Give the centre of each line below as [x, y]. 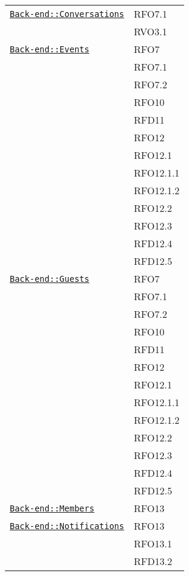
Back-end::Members [52, 508]
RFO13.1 [153, 543]
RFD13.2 [153, 561]
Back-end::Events [50, 49]
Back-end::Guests [50, 279]
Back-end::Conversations [67, 14]
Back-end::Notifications [67, 526]
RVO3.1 [150, 31]
